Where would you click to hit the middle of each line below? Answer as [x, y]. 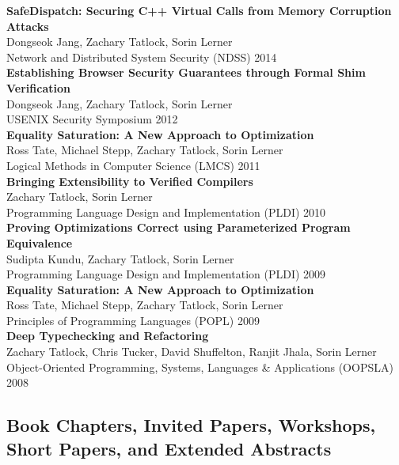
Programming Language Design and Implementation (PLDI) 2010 [166, 212]
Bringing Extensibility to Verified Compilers [130, 181]
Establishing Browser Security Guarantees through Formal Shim [186, 72]
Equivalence [40, 242]
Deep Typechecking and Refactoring [108, 336]
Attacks [28, 26]
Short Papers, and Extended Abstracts [169, 448]
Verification [38, 87]
